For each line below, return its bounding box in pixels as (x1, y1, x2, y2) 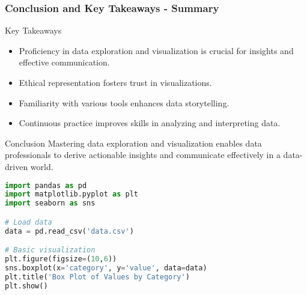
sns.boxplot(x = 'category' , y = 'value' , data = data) (5, 264, 207, 272)
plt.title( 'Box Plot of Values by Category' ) (5, 272, 190, 281)
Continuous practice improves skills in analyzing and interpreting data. (19, 117, 281, 129)
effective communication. (19, 56, 110, 68)
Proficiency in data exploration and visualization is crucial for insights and (19, 44, 294, 56)
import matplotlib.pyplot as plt (5, 190, 138, 199)
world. (30, 160, 53, 172)
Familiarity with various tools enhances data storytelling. (19, 96, 229, 109)
